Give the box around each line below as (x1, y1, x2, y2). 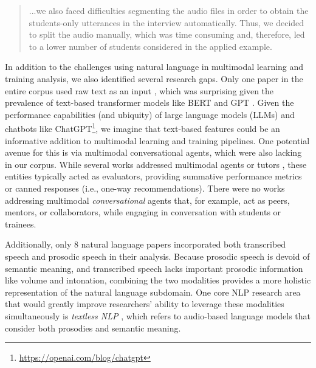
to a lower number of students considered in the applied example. (29, 40, 272, 52)
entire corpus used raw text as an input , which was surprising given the (5, 84, 274, 97)
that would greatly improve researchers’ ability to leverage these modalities (5, 297, 284, 310)
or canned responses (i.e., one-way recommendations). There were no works (5, 181, 285, 194)
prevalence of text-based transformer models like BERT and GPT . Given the (5, 96, 294, 109)
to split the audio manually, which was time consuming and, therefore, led (29, 28, 305, 41)
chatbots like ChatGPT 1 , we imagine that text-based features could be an (5, 120, 280, 134)
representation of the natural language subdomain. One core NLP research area (5, 285, 301, 298)
